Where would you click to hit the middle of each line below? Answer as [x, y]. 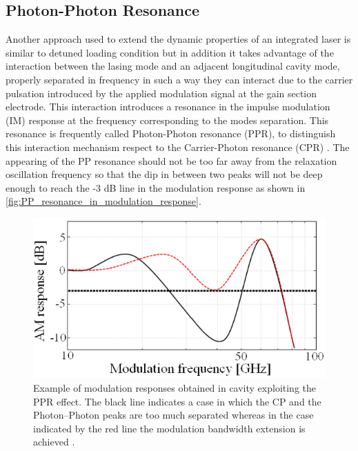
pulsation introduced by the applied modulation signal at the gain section [161, 93]
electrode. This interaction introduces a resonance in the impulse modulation [168, 107]
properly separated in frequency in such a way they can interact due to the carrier [179, 79]
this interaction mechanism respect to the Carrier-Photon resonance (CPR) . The [178, 147]
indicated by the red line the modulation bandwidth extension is [169, 428]
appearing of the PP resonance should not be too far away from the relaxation [171, 160]
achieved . [54, 442]
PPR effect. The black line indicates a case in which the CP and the [177, 401]
